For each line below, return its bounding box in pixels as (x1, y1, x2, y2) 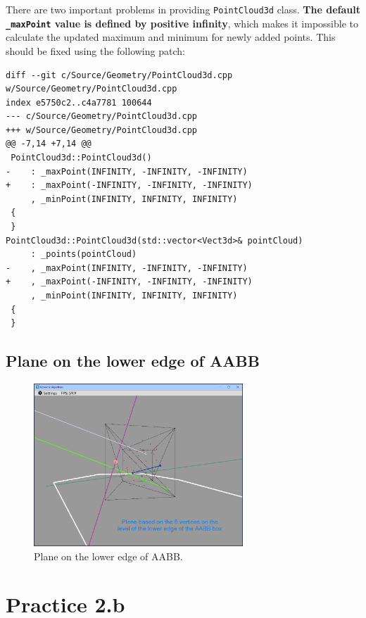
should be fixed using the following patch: (6, 43, 185, 58)
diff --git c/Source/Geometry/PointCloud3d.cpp (6, 70, 233, 80)
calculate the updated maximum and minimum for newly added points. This (6, 30, 336, 44)
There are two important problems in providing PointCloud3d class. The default (6, 2, 360, 16)
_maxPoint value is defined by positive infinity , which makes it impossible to (6, 15, 359, 30)
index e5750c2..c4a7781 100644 (6, 97, 152, 108)
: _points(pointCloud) (30, 249, 137, 260)
